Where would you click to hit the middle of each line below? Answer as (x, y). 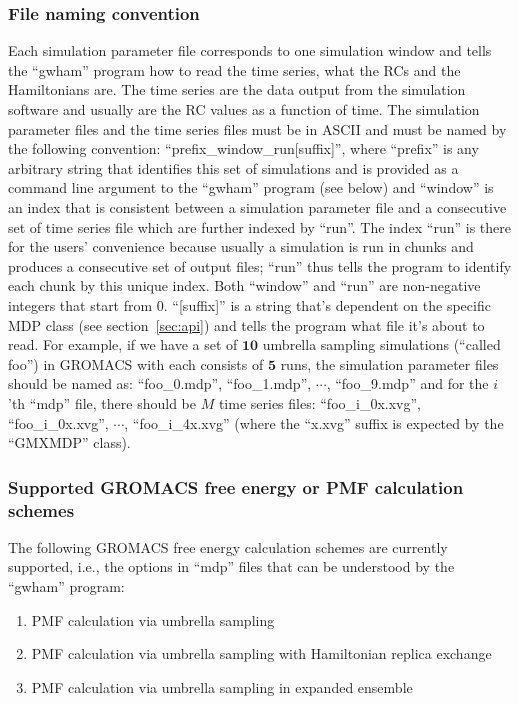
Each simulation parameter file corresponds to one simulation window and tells (250, 50)
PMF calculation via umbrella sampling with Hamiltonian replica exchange (261, 653)
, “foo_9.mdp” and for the (407, 383)
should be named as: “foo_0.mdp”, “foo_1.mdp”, (160, 383)
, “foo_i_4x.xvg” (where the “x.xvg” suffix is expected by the (314, 422)
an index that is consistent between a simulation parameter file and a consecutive (257, 206)
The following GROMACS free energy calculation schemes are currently (228, 546)
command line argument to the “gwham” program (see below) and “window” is (251, 187)
